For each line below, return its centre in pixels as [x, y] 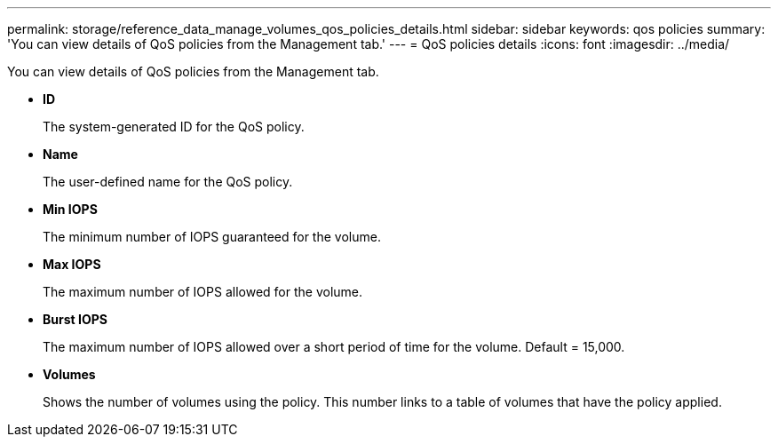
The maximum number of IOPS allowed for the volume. [203, 292]
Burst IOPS [75, 319]
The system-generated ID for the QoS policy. [174, 127]
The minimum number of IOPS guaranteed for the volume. [212, 237]
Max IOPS [72, 264]
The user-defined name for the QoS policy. [168, 182]
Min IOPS [70, 209]
